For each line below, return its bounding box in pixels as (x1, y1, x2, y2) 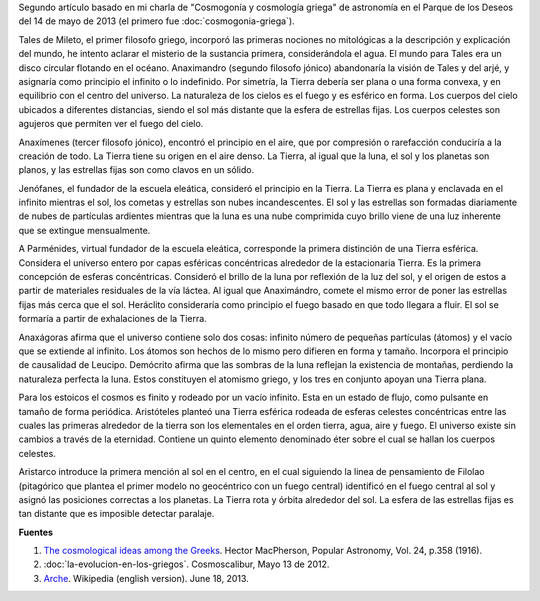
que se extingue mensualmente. (18, 224, 151, 236)
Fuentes (18, 526, 54, 538)
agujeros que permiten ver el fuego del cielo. (18, 118, 204, 130)
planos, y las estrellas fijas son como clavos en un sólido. (18, 164, 255, 176)
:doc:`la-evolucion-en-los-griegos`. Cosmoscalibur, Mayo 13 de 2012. (43, 558, 330, 570)
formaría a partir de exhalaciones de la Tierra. (18, 313, 207, 325)
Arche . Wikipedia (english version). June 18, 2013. (43, 572, 249, 584)
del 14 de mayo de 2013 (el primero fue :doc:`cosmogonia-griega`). (18, 15, 295, 27)
